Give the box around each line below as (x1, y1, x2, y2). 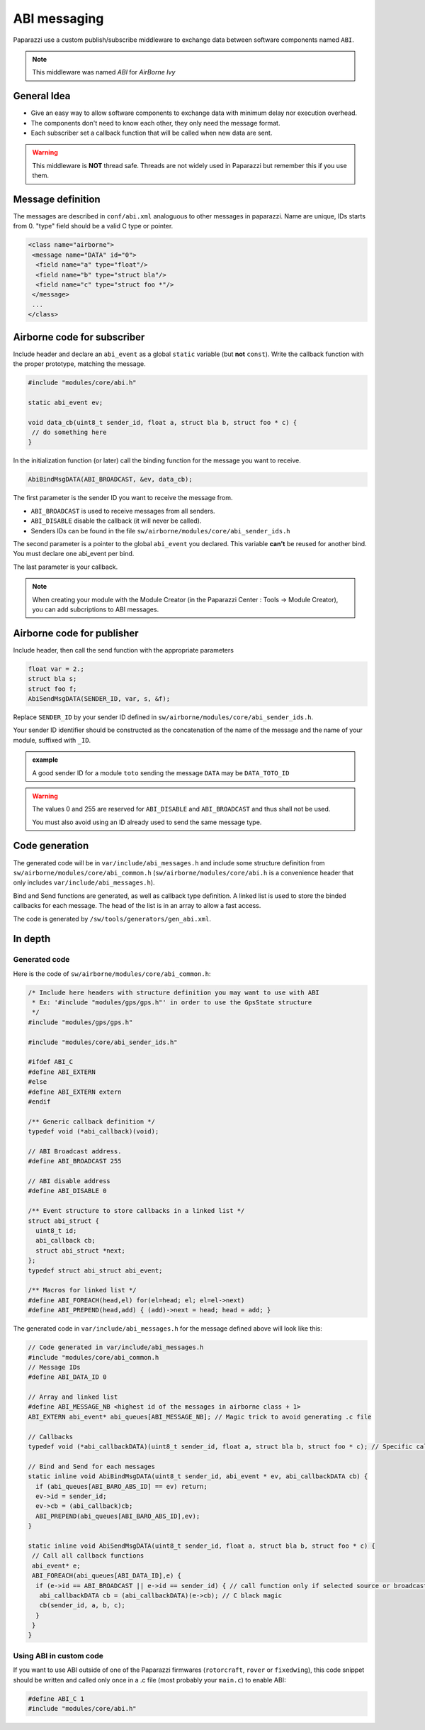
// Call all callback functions (32, 1552, 144, 1560)
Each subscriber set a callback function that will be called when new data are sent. (30, 128, 273, 138)
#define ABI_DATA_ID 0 (28, 1373, 107, 1381)
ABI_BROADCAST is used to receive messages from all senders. (30, 506, 215, 515)
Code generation (13, 840, 89, 852)
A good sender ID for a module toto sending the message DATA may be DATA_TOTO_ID (32, 768, 290, 777)
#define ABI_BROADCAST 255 (28, 1157, 122, 1165)
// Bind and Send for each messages (28, 1462, 156, 1470)
